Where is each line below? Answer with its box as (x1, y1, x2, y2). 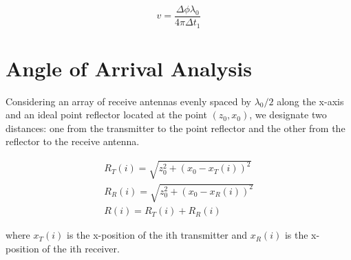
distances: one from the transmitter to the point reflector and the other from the (6, 120, 345, 135)
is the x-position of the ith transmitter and (66, 228, 248, 242)
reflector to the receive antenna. (6, 134, 140, 149)
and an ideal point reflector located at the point (6, 107, 207, 122)
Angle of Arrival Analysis (6, 54, 252, 82)
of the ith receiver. (42, 241, 120, 255)
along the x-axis (277, 94, 344, 108)
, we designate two (249, 107, 327, 122)
